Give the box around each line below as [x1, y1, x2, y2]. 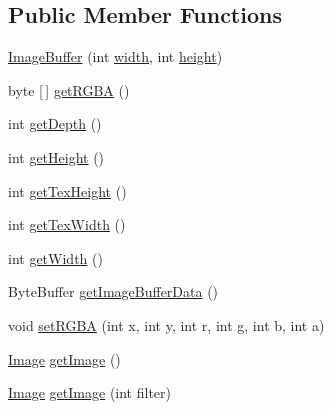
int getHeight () [8, 146, 105, 167]
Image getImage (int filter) [8, 382, 171, 403]
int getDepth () [8, 113, 102, 134]
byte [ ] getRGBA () [8, 79, 130, 100]
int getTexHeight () [8, 180, 127, 201]
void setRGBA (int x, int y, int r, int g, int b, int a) [8, 314, 325, 335]
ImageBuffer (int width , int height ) [8, 46, 223, 67]
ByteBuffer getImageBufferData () [8, 281, 219, 302]
